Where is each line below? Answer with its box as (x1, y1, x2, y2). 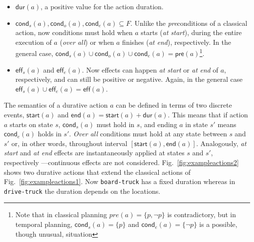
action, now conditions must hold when (15, 27, 133, 37)
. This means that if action (168, 110, 248, 119)
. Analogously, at (196, 138, 247, 148)
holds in (38, 129, 62, 139)
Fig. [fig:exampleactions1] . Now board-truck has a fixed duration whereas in (4, 176, 235, 186)
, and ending (140, 119, 177, 129)
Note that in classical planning (15, 209, 107, 220)
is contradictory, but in (167, 209, 236, 220)
